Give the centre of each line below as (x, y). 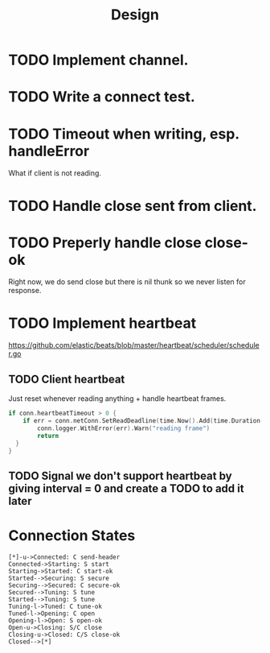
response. (25, 291)
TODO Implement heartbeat (102, 323)
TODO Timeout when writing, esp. (124, 134)
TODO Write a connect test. (102, 97)
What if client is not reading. (55, 173)
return (48, 436)
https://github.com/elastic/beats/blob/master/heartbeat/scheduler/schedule (134, 345)
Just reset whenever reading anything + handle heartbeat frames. (117, 399)
